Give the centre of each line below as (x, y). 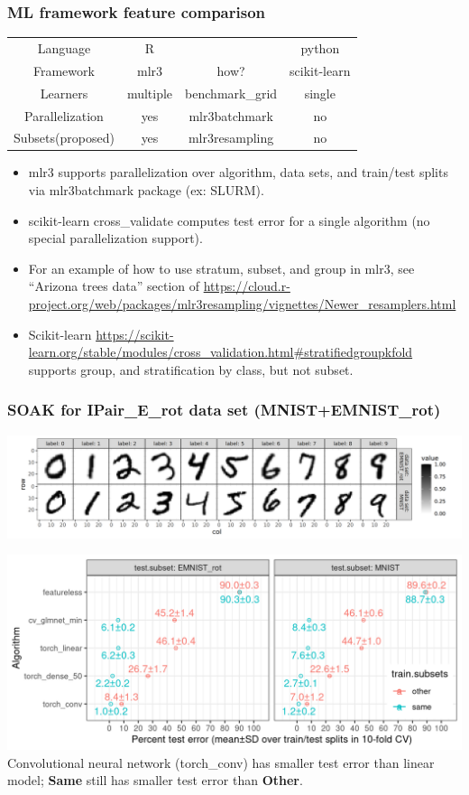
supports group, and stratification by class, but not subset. (191, 369)
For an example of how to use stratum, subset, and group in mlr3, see (221, 268)
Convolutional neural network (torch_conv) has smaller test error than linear (221, 762)
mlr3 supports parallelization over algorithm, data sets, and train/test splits (238, 172)
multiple (150, 93)
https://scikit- (135, 334)
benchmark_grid (231, 93)
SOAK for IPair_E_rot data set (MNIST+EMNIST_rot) (224, 410)
